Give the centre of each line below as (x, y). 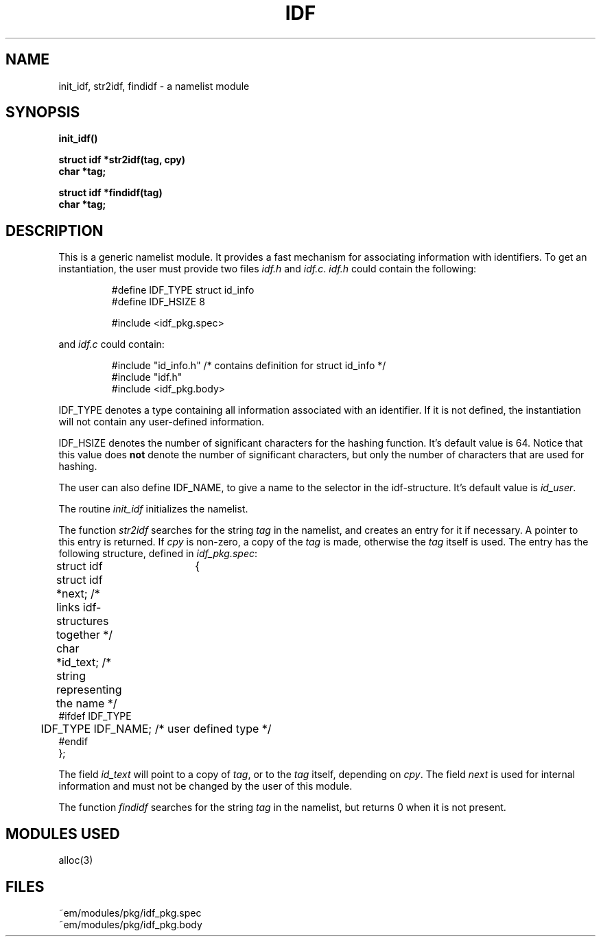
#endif (73, 742)
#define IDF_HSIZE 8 (158, 302)
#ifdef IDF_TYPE (95, 716)
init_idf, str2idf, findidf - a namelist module (154, 86)
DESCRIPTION (55, 231)
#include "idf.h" (147, 377)
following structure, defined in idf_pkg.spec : (158, 554)
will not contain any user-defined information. (161, 422)
